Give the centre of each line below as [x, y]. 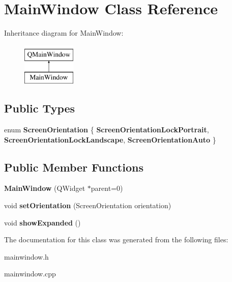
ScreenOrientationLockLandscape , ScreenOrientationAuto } [110, 139]
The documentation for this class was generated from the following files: [116, 239]
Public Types [40, 108]
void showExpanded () [42, 222]
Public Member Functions [74, 167]
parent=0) [107, 188]
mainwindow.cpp [30, 274]
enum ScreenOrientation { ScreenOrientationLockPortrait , [107, 130]
